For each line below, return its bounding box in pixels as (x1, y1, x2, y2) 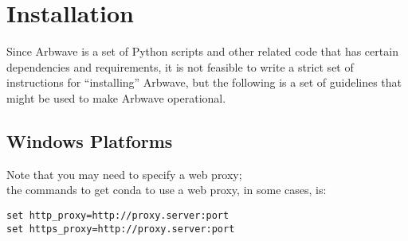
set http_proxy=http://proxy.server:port (6, 209, 229, 221)
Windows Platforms (6, 128, 173, 153)
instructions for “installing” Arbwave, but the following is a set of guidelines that (6, 74, 402, 91)
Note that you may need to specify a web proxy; (6, 165, 242, 182)
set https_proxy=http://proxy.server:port (6, 223, 235, 235)
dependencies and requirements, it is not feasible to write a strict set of (6, 58, 354, 75)
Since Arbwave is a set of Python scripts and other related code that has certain (6, 43, 398, 60)
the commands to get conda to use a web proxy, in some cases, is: (6, 181, 327, 198)
